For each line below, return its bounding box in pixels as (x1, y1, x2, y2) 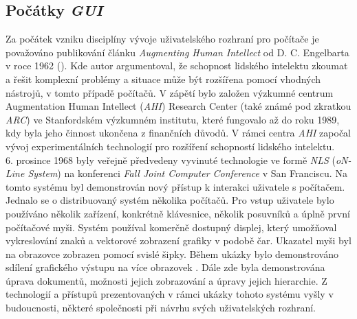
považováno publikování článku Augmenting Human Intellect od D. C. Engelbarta (6, 45, 349, 59)
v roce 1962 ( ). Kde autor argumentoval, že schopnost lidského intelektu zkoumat (6, 58, 348, 73)
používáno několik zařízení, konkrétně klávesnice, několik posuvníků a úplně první (6, 206, 350, 220)
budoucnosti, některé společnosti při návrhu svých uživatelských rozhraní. (6, 300, 316, 315)
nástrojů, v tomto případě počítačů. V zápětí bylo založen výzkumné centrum (6, 85, 334, 99)
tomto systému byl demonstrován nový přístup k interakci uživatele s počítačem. (6, 179, 345, 193)
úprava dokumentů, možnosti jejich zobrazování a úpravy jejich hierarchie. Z (6, 273, 327, 287)
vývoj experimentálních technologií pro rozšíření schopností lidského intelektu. (6, 139, 335, 153)
